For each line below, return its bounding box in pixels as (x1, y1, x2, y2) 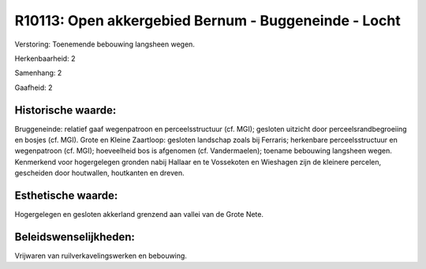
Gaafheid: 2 (14, 83, 53, 92)
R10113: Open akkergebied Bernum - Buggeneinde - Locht (14, 12, 402, 29)
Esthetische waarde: (14, 189, 118, 202)
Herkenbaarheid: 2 (14, 54, 76, 63)
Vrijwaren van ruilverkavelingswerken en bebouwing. (14, 251, 187, 260)
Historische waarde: (14, 103, 117, 117)
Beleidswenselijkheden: (14, 230, 136, 244)
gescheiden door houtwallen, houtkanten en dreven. (14, 168, 185, 177)
